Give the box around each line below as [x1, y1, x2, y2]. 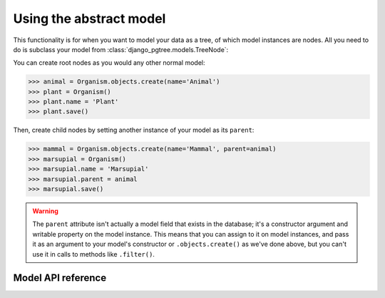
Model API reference [13, 272, 107, 284]
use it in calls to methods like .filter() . [32, 250, 155, 258]
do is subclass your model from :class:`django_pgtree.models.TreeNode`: [13, 45, 229, 53]
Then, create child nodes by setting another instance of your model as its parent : [13, 125, 255, 135]
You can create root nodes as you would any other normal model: [13, 58, 206, 67]
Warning [32, 207, 58, 215]
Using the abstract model [13, 11, 166, 26]
